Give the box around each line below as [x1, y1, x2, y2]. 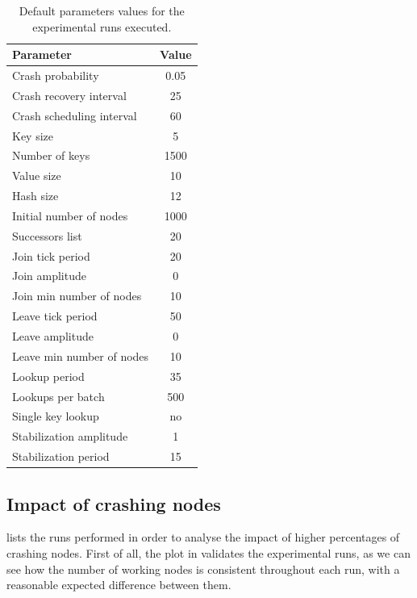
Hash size [12, 187, 59, 204]
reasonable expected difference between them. [6, 576, 231, 593]
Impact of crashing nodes [6, 491, 221, 516]
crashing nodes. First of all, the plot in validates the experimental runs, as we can [6, 544, 411, 561]
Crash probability [12, 67, 99, 84]
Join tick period [12, 247, 90, 264]
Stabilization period [12, 448, 110, 465]
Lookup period [12, 367, 85, 384]
